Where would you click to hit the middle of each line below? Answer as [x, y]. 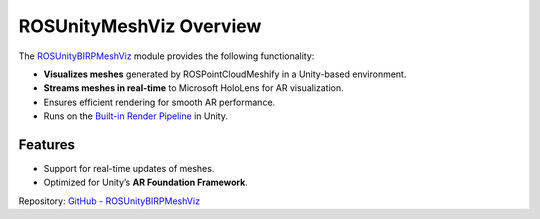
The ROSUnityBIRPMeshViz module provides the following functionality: [166, 56]
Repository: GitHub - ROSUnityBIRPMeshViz [109, 201]
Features [46, 144]
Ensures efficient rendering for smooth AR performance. [159, 102]
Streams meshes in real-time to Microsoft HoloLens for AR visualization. [193, 88]
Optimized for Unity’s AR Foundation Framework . [146, 182]
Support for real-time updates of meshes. [129, 169]
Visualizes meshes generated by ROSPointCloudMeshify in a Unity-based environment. [225, 74]
